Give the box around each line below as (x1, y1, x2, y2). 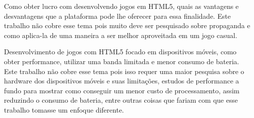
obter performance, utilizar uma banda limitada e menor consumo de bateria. (4, 56, 239, 66)
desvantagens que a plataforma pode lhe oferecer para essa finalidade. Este (4, 10, 231, 21)
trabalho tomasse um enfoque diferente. (4, 104, 124, 115)
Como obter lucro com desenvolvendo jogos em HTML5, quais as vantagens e (4, 1, 239, 11)
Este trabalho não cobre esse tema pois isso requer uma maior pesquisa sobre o (4, 66, 245, 76)
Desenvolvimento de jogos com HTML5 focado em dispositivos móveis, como (4, 46, 237, 57)
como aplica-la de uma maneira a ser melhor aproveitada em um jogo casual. (4, 30, 238, 40)
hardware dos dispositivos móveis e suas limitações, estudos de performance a (4, 76, 239, 86)
